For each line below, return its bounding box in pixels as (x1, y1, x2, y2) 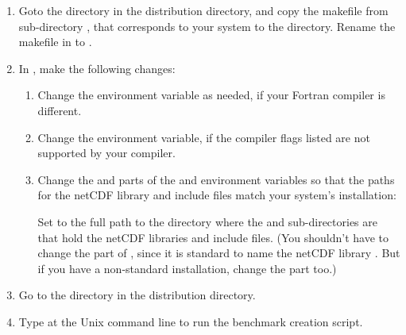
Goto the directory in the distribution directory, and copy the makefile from (18, 2, 389, 18)
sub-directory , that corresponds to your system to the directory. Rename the (18, 17, 396, 34)
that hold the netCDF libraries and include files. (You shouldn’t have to (37, 229, 389, 245)
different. (37, 102, 82, 118)
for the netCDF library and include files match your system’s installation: (37, 187, 396, 203)
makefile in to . (18, 33, 92, 50)
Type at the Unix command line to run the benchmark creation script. (18, 313, 363, 329)
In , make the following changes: (18, 60, 176, 76)
